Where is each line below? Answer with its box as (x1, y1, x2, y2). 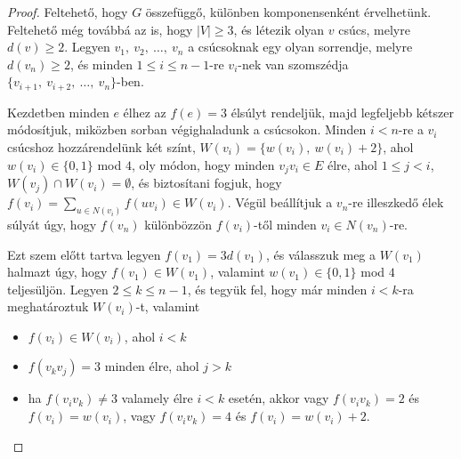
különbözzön (144, 214, 213, 233)
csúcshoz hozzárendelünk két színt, (7, 138, 196, 157)
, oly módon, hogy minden (131, 155, 275, 173)
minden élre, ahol (104, 357, 199, 375)
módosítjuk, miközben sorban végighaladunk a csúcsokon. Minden (7, 120, 367, 139)
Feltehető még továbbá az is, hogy (7, 20, 193, 38)
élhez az (123, 102, 166, 121)
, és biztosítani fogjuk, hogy (131, 173, 282, 192)
